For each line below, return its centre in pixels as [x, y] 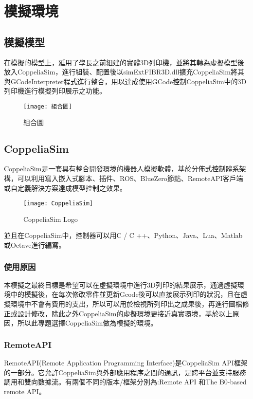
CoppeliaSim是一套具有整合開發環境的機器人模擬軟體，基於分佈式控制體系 [122, 169]
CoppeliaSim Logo [51, 219]
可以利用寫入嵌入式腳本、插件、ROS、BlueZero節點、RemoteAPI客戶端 [130, 178]
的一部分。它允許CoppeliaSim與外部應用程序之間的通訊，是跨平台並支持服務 [125, 372]
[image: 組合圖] [48, 106]
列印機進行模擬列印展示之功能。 [55, 91]
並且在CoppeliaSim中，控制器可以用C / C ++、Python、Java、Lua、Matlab [123, 235]
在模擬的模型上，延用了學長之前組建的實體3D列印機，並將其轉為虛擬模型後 [124, 62]
